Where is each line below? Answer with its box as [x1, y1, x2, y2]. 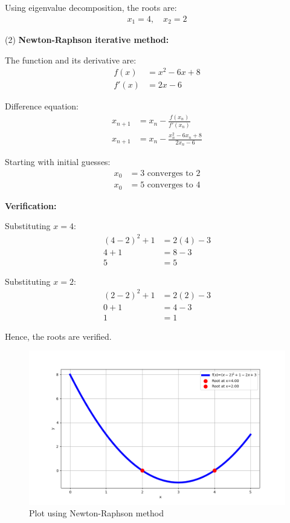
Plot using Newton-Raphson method [29, 507, 164, 519]
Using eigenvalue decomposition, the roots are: [5, 1, 177, 13]
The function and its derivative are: [5, 53, 137, 66]
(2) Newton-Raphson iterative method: [5, 33, 169, 46]
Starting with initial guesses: [5, 155, 111, 168]
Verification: [5, 199, 57, 212]
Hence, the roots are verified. [5, 330, 112, 342]
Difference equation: [5, 100, 79, 112]
